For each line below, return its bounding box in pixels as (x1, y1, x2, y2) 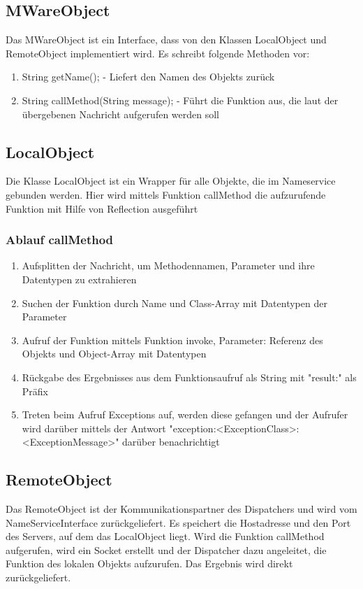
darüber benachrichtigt (122, 434, 220, 449)
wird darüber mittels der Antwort (22, 420, 166, 435)
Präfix (22, 383, 48, 398)
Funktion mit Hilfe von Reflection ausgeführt (6, 201, 198, 215)
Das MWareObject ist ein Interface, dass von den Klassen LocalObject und (6, 32, 327, 47)
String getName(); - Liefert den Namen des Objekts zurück (22, 69, 275, 84)
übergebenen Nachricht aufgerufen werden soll (22, 106, 219, 121)
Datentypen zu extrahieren (22, 271, 137, 286)
